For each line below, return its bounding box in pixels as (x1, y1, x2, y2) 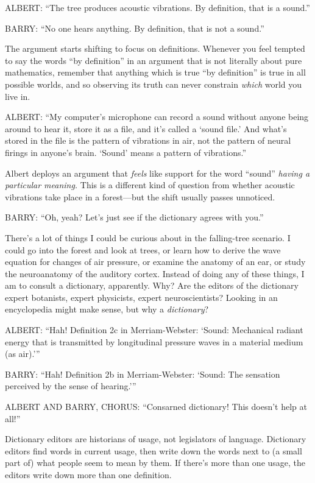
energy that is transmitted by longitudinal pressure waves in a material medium (5, 335, 303, 348)
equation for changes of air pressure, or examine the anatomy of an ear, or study (5, 255, 306, 268)
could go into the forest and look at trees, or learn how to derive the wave (5, 243, 281, 256)
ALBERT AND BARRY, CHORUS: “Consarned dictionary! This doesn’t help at (5, 400, 307, 413)
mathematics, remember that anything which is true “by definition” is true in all (5, 66, 306, 79)
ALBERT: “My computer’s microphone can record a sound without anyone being (5, 110, 309, 123)
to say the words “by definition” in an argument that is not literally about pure (5, 54, 302, 66)
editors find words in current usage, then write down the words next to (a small (5, 444, 302, 457)
